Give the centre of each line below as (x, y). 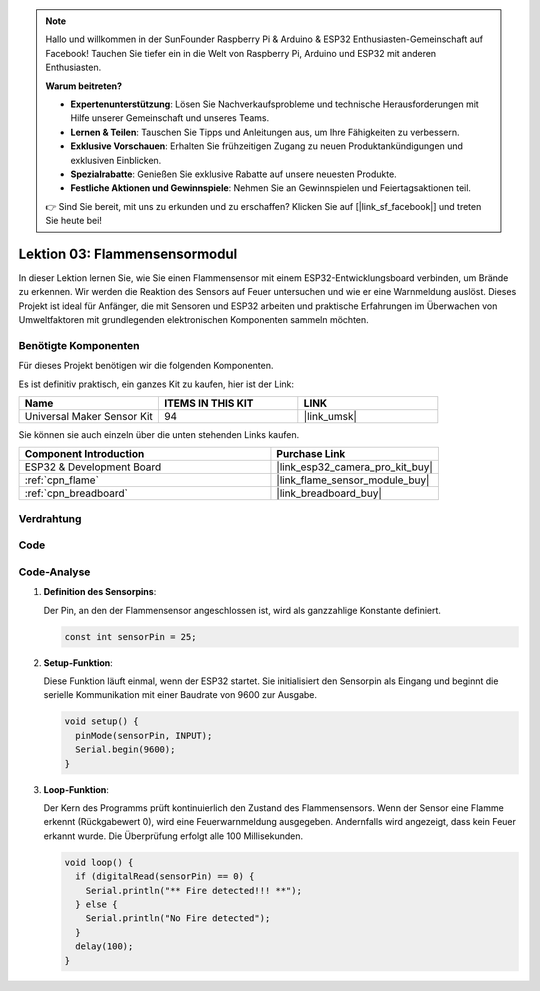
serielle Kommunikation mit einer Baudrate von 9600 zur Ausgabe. (180, 695)
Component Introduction (84, 454)
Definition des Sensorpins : (100, 592)
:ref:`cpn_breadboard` (76, 493)
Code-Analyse (54, 572)
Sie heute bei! (73, 221)
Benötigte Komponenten (79, 345)
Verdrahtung (50, 518)
